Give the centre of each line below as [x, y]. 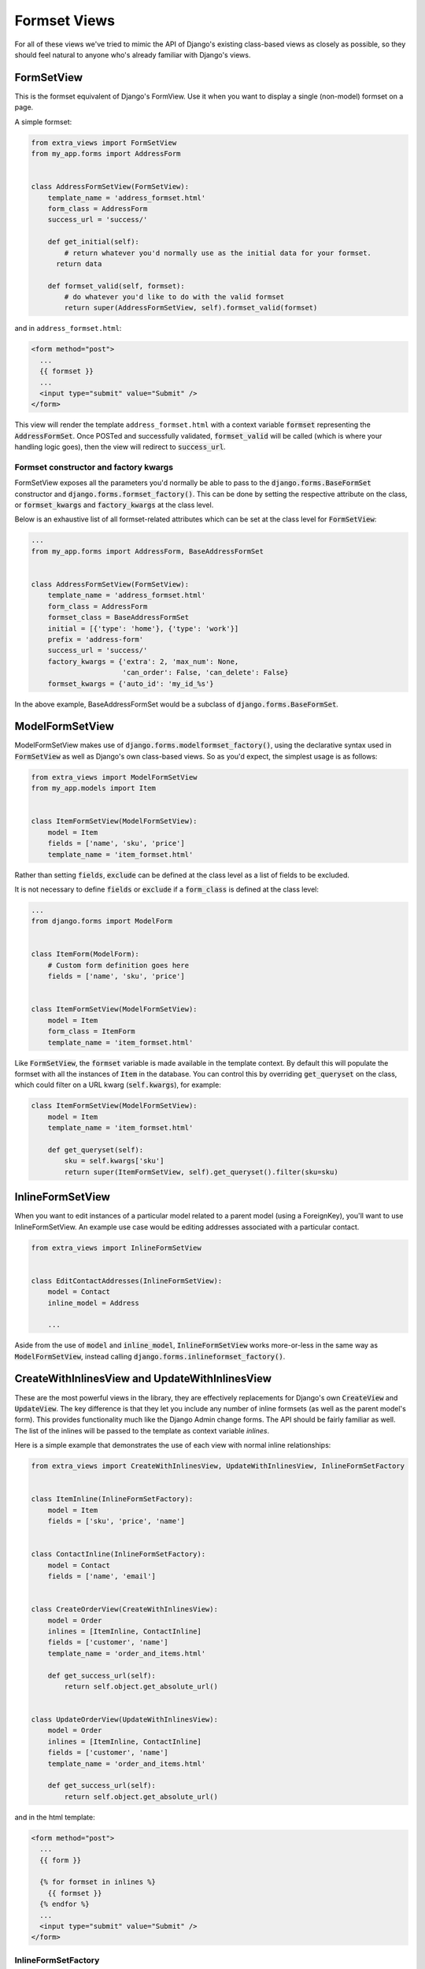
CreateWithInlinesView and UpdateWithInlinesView [143, 1379]
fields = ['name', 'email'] [102, 1576]
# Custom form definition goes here [118, 965]
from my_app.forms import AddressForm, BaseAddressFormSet [147, 551]
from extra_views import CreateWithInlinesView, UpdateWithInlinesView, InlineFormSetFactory [218, 1466]
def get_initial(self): [93, 242]
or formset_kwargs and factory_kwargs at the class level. [114, 505]
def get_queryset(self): [96, 1150]
